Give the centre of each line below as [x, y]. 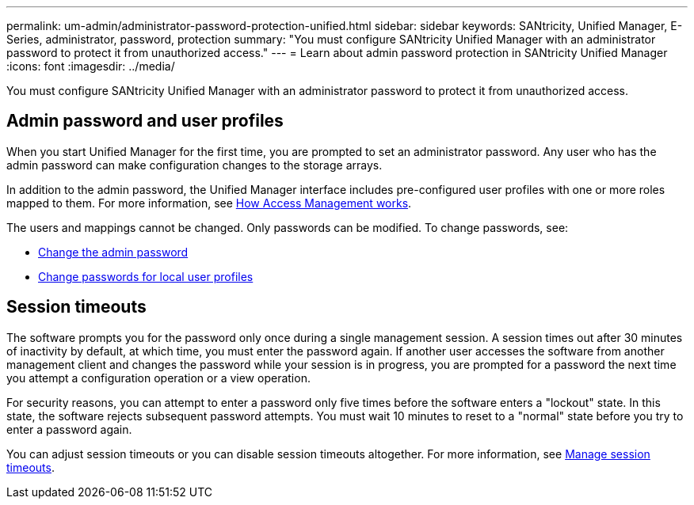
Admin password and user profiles [145, 121]
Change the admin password [113, 252]
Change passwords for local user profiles [146, 276]
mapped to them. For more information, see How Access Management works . [209, 203]
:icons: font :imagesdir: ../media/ [91, 66]
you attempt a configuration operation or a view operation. [158, 378]
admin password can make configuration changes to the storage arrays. [194, 165]
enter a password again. [69, 429]
